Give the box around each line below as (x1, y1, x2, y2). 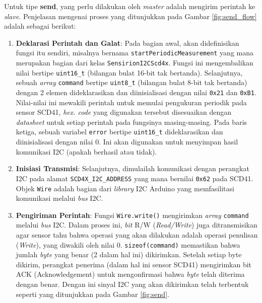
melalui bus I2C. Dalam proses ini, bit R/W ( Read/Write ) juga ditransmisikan (16, 219, 257, 230)
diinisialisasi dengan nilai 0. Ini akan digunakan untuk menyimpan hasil (16, 136, 238, 147)
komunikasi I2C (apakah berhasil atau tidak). (16, 146, 157, 157)
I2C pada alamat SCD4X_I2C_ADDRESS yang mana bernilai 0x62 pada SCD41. (16, 173, 253, 183)
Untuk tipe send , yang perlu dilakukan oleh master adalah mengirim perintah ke (4, 1, 255, 11)
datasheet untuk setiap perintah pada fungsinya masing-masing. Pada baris (16, 116, 247, 127)
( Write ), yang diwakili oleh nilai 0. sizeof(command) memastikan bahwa (16, 239, 240, 250)
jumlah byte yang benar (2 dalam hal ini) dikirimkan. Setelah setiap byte (16, 249, 242, 260)
